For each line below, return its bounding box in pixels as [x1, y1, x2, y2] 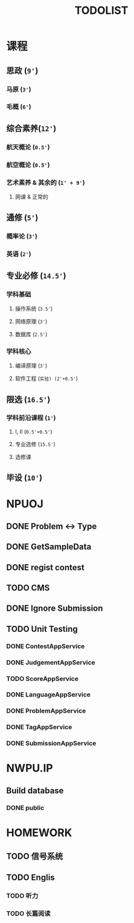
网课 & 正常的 [14, 193, 48, 200]
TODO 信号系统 [6, 851, 63, 861]
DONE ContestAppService [6, 642, 85, 650]
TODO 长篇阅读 [6, 909, 51, 918]
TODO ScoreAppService [6, 674, 78, 683]
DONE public [6, 803, 45, 812]
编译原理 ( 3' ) [14, 362, 48, 369]
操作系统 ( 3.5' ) [14, 304, 53, 312]
